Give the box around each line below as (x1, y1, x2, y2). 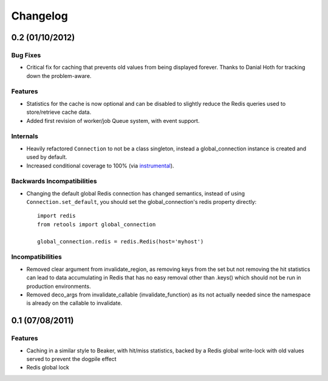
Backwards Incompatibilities (11, 177, 97, 186)
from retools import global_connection (37, 221, 156, 228)
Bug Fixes (11, 51, 41, 59)
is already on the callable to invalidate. (26, 299, 123, 307)
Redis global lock (26, 364, 69, 371)
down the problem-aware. (26, 72, 92, 79)
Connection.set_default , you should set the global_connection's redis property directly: (26, 198, 257, 206)
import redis (37, 212, 76, 219)
